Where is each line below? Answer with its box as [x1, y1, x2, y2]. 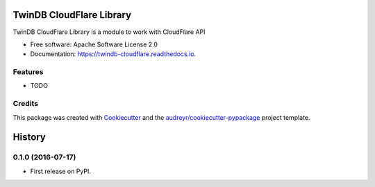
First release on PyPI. [30, 167, 92, 175]
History [12, 132, 47, 143]
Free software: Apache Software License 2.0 [30, 40, 158, 48]
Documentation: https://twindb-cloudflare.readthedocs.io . [30, 50, 197, 58]
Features [12, 67, 44, 77]
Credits [12, 99, 38, 109]
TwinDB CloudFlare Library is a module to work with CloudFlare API [12, 28, 206, 36]
